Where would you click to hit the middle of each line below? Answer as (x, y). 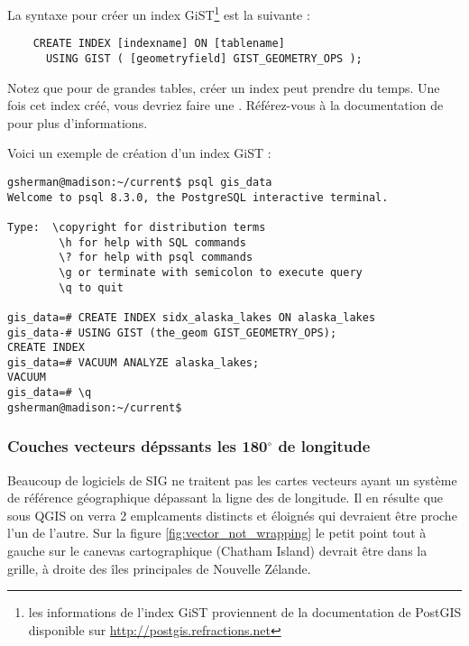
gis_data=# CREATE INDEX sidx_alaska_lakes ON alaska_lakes (192, 317)
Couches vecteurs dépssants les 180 (138, 446)
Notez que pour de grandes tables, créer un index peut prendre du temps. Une (224, 87)
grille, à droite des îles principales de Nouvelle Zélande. (159, 568)
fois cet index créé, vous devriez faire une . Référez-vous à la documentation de (225, 105)
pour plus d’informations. (78, 122)
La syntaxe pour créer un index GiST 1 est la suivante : (159, 13)
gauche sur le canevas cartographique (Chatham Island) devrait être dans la (217, 551)
